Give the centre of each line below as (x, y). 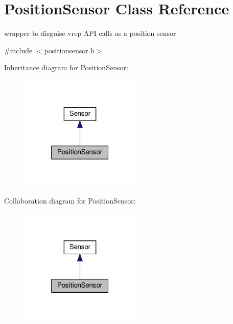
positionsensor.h (69, 50)
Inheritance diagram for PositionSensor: (66, 67)
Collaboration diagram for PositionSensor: (70, 201)
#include (18, 50)
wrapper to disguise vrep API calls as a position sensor (90, 33)
